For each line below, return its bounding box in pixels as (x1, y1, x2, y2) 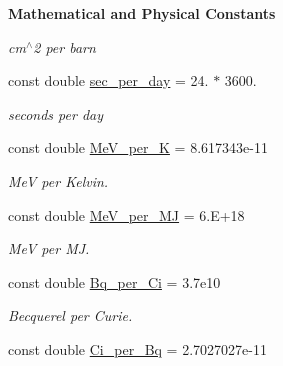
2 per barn (33, 36, 96, 57)
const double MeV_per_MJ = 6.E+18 (8, 204, 245, 225)
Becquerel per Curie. (8, 305, 133, 326)
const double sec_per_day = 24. (8, 70, 209, 91)
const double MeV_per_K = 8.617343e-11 (8, 137, 268, 158)
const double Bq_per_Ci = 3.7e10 (8, 271, 221, 292)
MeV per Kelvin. (8, 170, 109, 191)
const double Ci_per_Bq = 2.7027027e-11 (8, 338, 267, 359)
